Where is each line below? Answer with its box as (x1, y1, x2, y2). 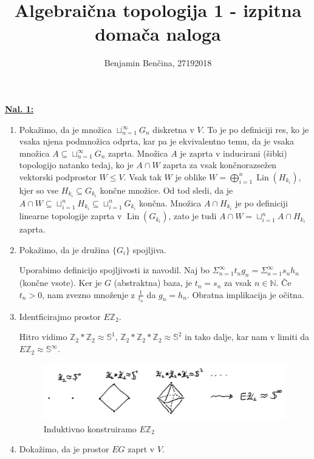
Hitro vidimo (19, 330, 67, 343)
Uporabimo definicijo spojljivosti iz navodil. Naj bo (19, 263, 210, 276)
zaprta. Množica (108, 146, 168, 159)
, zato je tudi (168, 209, 217, 222)
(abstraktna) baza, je (114, 276, 193, 289)
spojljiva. (132, 243, 166, 256)
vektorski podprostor (19, 170, 97, 183)
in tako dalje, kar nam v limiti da (185, 330, 310, 343)
